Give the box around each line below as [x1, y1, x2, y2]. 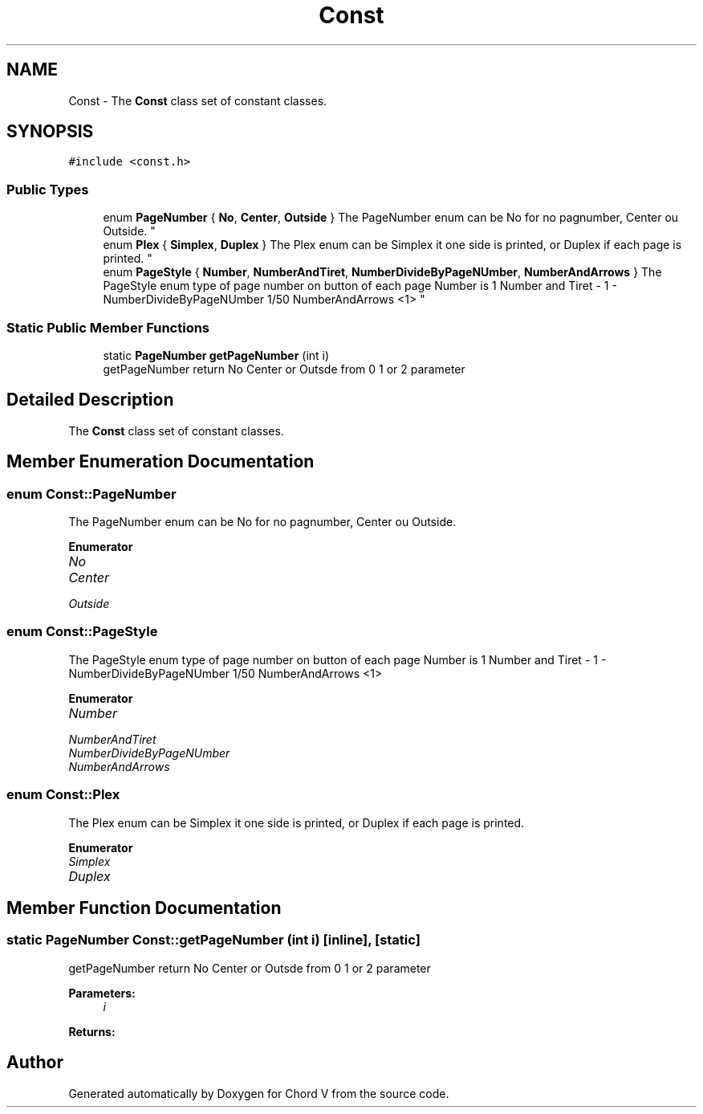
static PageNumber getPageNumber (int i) [103, 348, 330, 362]
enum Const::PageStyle [6, 623, 158, 640]
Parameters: [68, 985, 136, 1000]
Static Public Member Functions [6, 319, 210, 336]
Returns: [68, 1024, 116, 1039]
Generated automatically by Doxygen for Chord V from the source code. [68, 1086, 449, 1100]
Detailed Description [6, 390, 174, 410]
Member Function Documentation [6, 897, 282, 918]
